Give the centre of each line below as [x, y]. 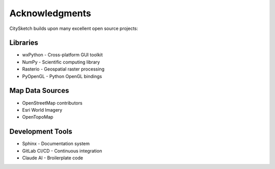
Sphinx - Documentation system [56, 144]
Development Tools [41, 132]
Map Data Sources [39, 91]
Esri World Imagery [42, 110]
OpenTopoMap [38, 117]
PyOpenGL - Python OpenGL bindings [62, 76]
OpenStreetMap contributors [52, 103]
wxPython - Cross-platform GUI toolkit [62, 55]
